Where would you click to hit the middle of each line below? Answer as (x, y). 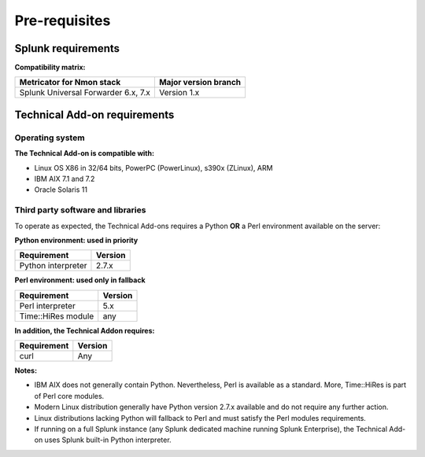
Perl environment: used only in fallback (80, 280)
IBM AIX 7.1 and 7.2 (65, 179)
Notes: (26, 370)
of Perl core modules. (69, 396)
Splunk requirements (67, 48)
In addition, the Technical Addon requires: (85, 330)
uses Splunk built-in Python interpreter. (108, 440)
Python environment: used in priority (76, 240)
